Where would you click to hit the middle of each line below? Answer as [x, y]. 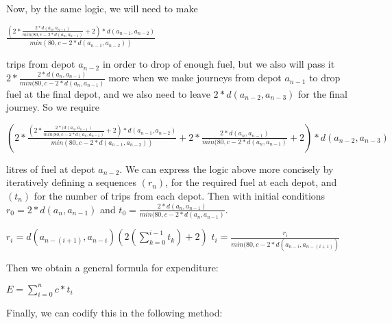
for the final [323, 93]
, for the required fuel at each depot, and [251, 182]
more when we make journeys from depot [195, 78]
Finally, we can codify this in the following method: [114, 313]
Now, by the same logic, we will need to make [102, 8]
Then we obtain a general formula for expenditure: [112, 267]
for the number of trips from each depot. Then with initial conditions [180, 195]
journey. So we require [53, 107]
